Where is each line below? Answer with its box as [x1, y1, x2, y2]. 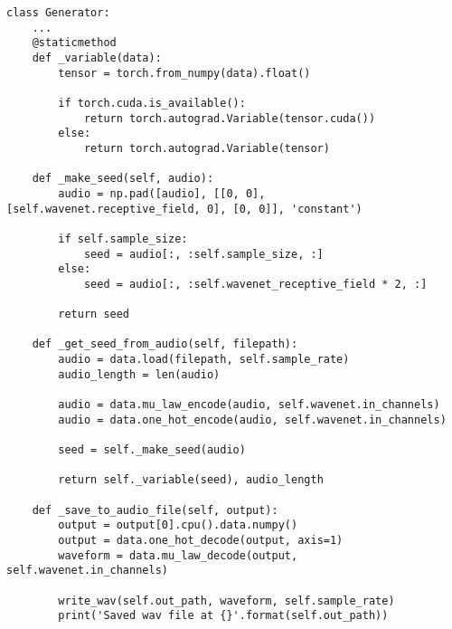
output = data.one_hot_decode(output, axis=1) [58, 533, 344, 547]
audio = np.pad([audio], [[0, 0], [58, 186, 266, 200]
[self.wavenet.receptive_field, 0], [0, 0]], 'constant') [6, 202, 363, 215]
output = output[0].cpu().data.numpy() [58, 519, 298, 532]
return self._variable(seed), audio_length [58, 473, 324, 487]
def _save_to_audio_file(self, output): [32, 503, 278, 517]
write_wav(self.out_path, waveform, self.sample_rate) [58, 594, 395, 607]
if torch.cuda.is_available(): [58, 96, 246, 110]
